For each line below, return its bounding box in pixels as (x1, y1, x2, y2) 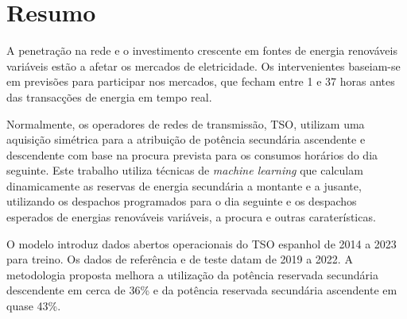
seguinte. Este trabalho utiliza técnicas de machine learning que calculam (6, 162, 363, 179)
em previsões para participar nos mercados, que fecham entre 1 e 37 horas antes (6, 73, 395, 90)
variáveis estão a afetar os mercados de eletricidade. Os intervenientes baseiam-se (6, 57, 401, 74)
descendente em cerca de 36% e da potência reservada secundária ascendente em (6, 282, 397, 298)
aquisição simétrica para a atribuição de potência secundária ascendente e (6, 131, 366, 148)
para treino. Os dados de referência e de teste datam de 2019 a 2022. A (6, 251, 353, 267)
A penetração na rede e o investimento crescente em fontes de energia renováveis (6, 42, 397, 59)
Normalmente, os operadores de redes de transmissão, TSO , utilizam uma (6, 115, 365, 132)
